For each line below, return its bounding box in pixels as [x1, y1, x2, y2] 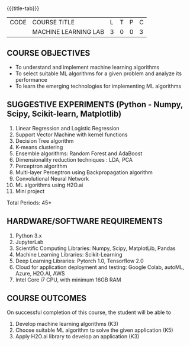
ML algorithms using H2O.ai [15, 181, 83, 188]
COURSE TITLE [32, 18, 75, 27]
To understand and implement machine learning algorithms [15, 64, 160, 71]
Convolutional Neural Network [15, 175, 89, 182]
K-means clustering [15, 143, 63, 150]
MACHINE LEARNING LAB [32, 28, 105, 36]
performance [15, 76, 48, 83]
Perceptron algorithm [15, 162, 67, 169]
